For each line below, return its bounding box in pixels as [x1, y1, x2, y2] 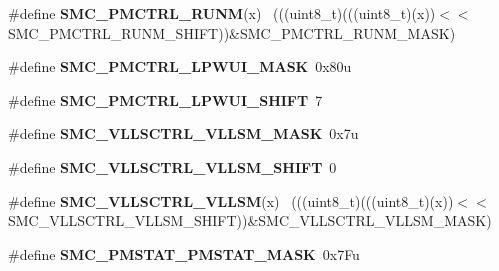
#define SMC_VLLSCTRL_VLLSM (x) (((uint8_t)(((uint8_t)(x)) [8, 190, 454, 211]
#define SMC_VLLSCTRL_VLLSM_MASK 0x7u [8, 123, 359, 144]
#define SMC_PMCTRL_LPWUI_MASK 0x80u [8, 56, 352, 77]
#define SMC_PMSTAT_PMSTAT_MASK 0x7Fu [8, 243, 360, 264]
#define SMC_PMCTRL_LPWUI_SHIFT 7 [8, 89, 323, 110]
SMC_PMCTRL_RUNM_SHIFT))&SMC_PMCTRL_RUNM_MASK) [8, 22, 456, 43]
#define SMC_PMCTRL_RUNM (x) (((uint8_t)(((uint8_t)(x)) [8, 3, 436, 23]
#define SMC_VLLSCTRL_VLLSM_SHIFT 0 [8, 156, 337, 177]
